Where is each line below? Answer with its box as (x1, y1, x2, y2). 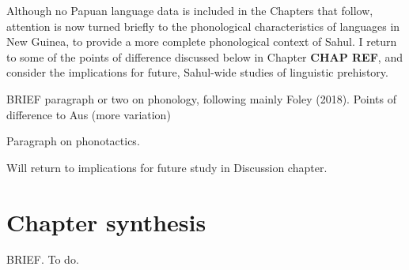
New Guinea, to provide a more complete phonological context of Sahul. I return (6, 33, 397, 50)
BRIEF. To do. (6, 251, 79, 268)
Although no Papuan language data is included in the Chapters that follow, (6, 2, 373, 18)
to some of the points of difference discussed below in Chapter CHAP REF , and (6, 48, 403, 65)
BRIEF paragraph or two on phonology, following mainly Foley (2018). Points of (6, 90, 396, 107)
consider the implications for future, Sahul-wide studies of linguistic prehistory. (6, 64, 388, 81)
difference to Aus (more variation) (6, 106, 171, 122)
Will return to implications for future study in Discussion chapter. (6, 159, 328, 175)
